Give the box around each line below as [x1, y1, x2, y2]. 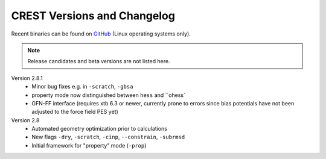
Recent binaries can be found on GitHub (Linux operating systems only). [11, 30, 191, 37]
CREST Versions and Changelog [11, 9, 175, 22]
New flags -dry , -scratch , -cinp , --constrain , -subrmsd [31, 133, 185, 141]
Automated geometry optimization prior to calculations [31, 125, 167, 132]
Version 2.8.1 [11, 74, 43, 81]
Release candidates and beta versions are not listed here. [27, 58, 170, 65]
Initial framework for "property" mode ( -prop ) [31, 142, 147, 149]
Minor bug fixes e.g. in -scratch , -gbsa [31, 83, 133, 90]
